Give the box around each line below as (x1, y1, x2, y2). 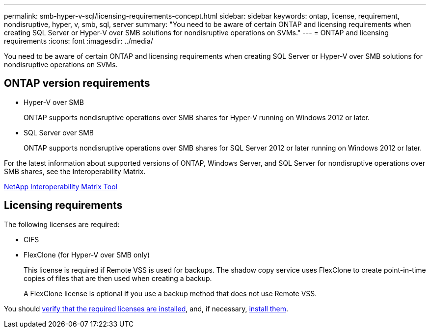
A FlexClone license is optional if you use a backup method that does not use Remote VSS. (24, 289, 317, 298)
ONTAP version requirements (4, 77, 150, 90)
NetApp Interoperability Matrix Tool (4, 182, 117, 191)
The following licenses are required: (4, 220, 120, 229)
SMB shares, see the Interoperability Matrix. (4, 167, 146, 176)
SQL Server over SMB (24, 128, 94, 137)
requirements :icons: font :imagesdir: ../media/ (4, 37, 153, 45)
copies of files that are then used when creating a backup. (24, 274, 212, 282)
